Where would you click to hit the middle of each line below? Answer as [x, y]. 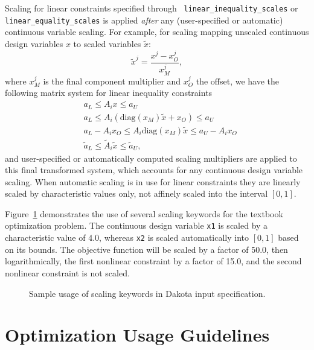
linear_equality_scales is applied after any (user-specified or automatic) [144, 20]
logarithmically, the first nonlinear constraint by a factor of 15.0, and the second [153, 261]
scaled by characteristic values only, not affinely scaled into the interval [136, 193]
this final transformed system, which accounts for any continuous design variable [154, 170]
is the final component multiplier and [112, 81]
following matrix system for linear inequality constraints [109, 93]
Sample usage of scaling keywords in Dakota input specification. [147, 293]
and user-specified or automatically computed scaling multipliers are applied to [151, 158]
